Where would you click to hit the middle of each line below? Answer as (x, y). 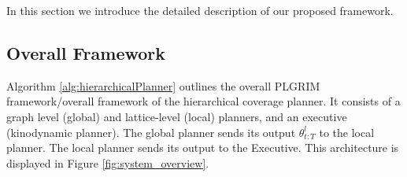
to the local (347, 132)
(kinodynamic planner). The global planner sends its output (151, 132)
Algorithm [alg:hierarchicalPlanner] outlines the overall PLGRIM (163, 85)
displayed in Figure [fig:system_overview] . (108, 162)
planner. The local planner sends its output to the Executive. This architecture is (203, 147)
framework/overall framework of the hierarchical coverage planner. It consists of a (203, 101)
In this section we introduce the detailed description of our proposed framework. (200, 10)
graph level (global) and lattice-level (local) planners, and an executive (177, 116)
